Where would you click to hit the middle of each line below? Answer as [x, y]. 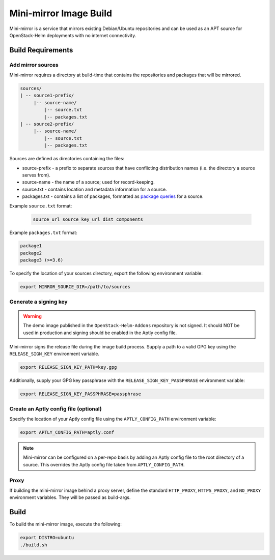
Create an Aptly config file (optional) [56, 408]
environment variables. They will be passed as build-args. [70, 497]
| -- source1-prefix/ [47, 96]
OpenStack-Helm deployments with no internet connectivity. [73, 35]
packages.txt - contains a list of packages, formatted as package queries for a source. [113, 196]
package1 [31, 246]
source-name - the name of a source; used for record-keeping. [88, 182]
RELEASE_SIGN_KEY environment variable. [54, 354]
